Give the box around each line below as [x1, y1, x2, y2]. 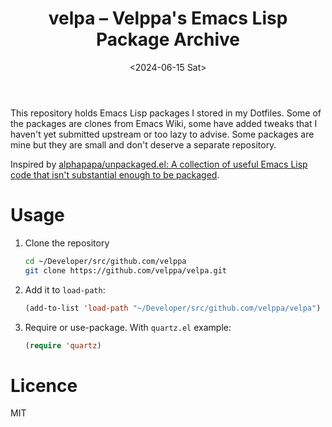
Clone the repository [24, 237, 110, 249]
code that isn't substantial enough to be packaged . [10, 168, 220, 181]
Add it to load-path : [24, 283, 106, 296]
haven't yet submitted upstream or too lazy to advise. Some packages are [10, 128, 315, 140]
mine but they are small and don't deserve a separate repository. [10, 138, 277, 151]
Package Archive [95, 28, 241, 51]
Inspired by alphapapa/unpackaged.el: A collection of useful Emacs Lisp [10, 158, 308, 170]
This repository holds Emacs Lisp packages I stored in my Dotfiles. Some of [10, 107, 322, 119]
